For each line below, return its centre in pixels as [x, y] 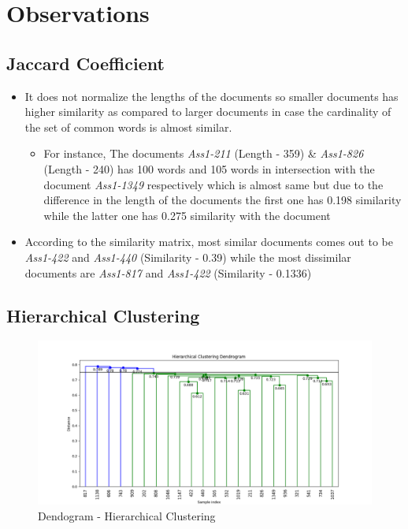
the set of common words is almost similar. [128, 127]
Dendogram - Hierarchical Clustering [127, 515]
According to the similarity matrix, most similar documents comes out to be [209, 242]
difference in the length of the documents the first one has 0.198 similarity [223, 200]
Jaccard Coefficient [85, 63]
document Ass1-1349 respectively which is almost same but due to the [213, 184]
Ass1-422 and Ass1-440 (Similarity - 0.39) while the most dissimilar [188, 257]
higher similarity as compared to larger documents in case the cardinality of [208, 112]
